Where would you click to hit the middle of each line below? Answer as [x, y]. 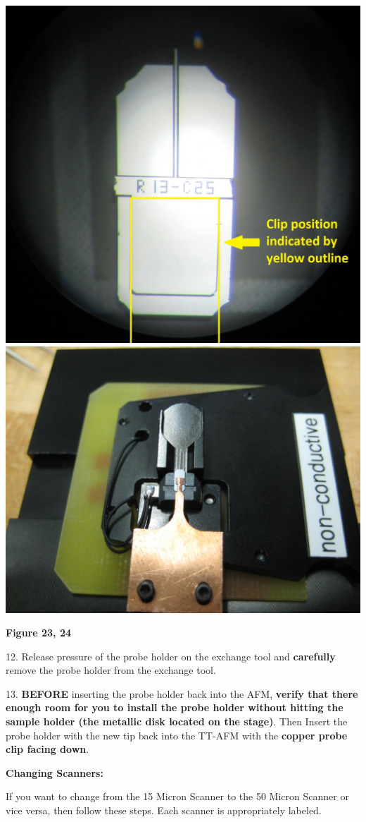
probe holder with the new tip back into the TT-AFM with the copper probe [177, 735]
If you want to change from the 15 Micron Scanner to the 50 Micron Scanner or [177, 796]
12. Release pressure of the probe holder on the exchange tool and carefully [171, 656]
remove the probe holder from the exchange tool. [111, 670]
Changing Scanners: [55, 772]
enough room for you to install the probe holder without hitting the [175, 707]
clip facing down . [48, 749]
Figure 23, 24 [39, 633]
